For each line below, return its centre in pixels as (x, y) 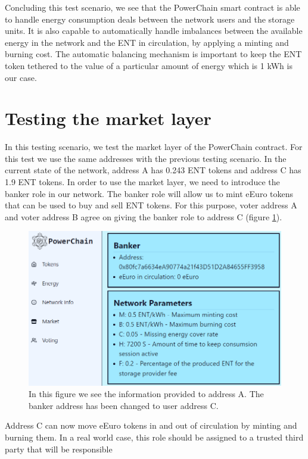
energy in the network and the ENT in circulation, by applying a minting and (147, 42)
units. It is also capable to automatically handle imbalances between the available (154, 31)
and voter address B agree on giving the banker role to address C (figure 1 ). (144, 216)
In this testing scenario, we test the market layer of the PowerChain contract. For (154, 147)
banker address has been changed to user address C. (124, 405)
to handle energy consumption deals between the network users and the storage (150, 19)
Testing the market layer (108, 118)
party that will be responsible (59, 449)
